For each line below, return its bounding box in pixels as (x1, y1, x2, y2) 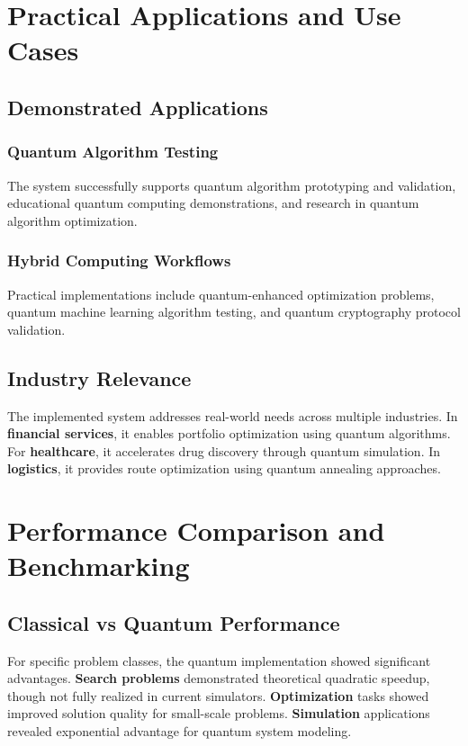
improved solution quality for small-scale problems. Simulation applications (7, 704, 430, 723)
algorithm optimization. (7, 211, 138, 229)
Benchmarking (7, 547, 190, 584)
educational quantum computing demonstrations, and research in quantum (7, 193, 419, 212)
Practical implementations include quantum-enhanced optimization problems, (7, 284, 435, 303)
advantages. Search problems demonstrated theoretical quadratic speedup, (7, 669, 430, 688)
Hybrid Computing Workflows (7, 249, 231, 272)
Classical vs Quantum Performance (7, 608, 340, 636)
